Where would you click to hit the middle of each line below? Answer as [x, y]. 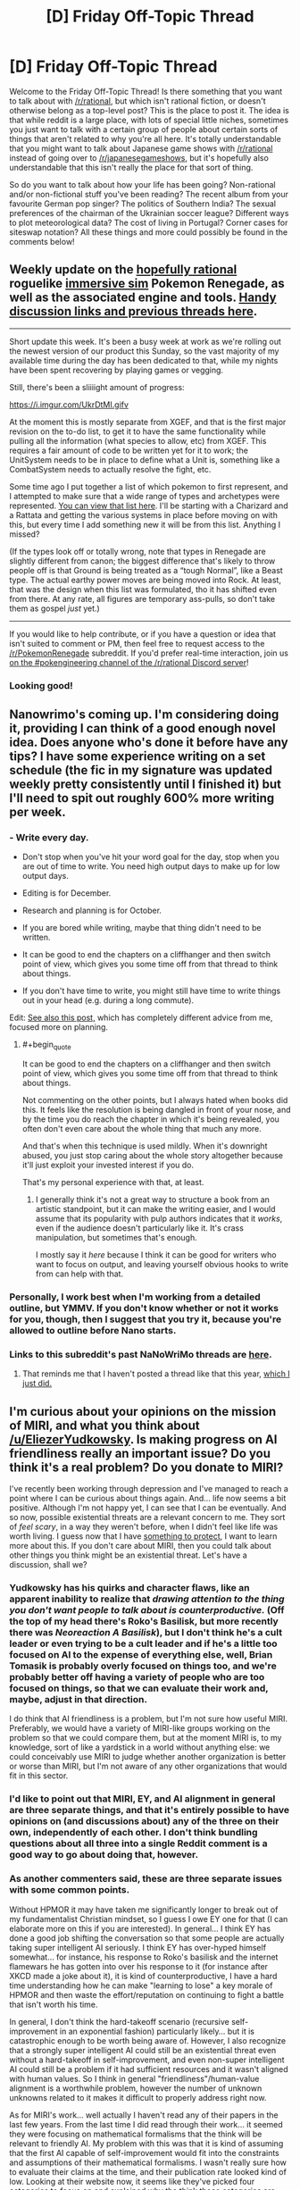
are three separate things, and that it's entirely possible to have [150, 1810]
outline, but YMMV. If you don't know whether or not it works [144, 1308]
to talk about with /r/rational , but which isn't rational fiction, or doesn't [137, 101]
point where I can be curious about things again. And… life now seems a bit [148, 1499]
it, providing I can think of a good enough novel [142, 728]
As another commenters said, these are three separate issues [146, 1879]
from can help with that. [79, 1274]
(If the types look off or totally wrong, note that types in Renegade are [137, 551]
